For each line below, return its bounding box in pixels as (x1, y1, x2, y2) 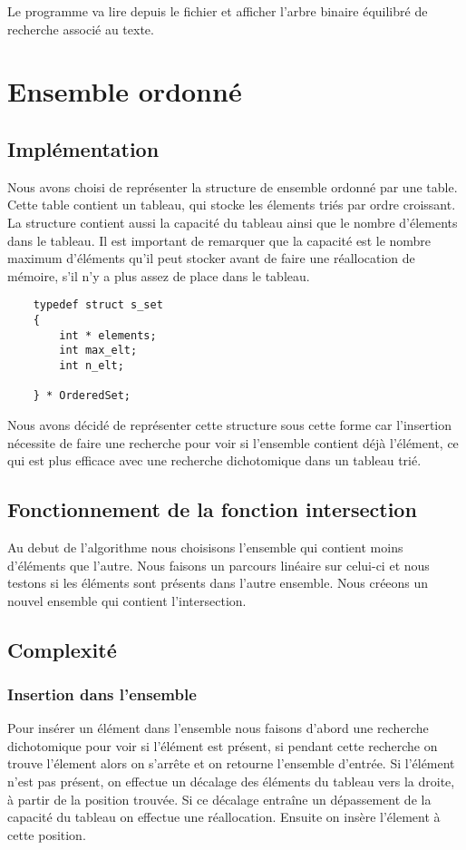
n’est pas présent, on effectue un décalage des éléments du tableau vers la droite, (7, 772, 455, 791)
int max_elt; (59, 344, 138, 357)
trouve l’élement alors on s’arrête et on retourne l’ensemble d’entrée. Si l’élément (7, 754, 455, 773)
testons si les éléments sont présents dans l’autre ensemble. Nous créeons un (7, 573, 429, 592)
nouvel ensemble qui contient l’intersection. (7, 591, 247, 610)
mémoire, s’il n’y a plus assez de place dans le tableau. (7, 266, 310, 285)
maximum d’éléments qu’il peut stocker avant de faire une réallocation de (7, 249, 415, 268)
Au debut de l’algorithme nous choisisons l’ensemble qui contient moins (7, 537, 403, 556)
